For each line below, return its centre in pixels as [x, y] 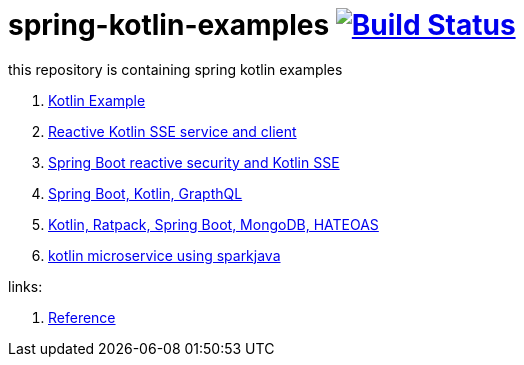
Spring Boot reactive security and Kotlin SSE [194, 162]
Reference [82, 317]
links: [25, 286]
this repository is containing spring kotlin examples [175, 69]
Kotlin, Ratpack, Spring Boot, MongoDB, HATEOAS [213, 224]
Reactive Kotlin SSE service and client [172, 131]
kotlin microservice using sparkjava [164, 255]
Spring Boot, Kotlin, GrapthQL [145, 193]
